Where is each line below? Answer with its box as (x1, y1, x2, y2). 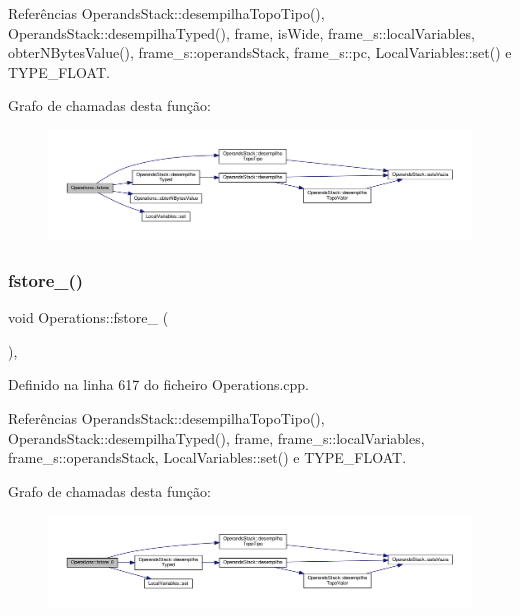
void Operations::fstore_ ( (8, 307, 169, 328)
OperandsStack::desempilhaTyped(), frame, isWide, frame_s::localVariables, (8, 22, 475, 43)
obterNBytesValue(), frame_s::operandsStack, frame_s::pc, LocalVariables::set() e (8, 42, 512, 63)
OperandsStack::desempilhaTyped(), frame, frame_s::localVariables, (8, 427, 425, 448)
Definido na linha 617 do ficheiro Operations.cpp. (8, 374, 310, 395)
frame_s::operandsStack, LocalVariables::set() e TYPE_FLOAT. (8, 447, 407, 468)
